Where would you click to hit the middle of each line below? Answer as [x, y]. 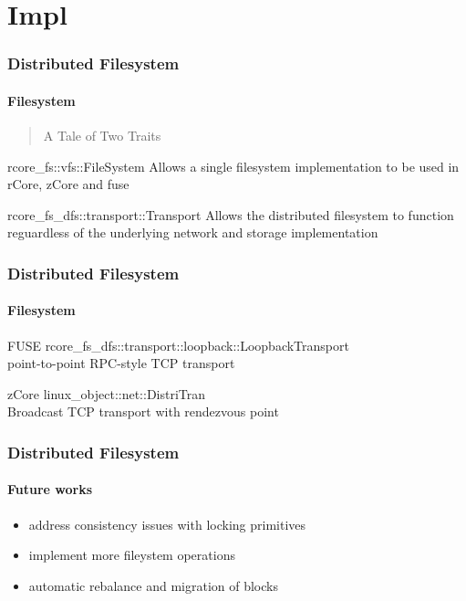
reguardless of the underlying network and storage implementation [193, 232]
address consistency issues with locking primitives [167, 524]
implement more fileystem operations [132, 555]
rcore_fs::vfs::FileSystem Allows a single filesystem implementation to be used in [233, 166]
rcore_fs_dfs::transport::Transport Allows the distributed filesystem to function [231, 214]
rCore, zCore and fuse [68, 184]
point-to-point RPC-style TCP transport [121, 363]
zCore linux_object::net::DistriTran [107, 393]
